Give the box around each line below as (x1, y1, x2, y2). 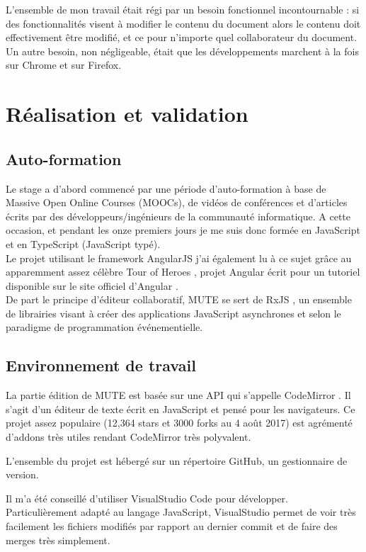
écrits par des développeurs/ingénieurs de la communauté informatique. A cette (6, 208, 350, 223)
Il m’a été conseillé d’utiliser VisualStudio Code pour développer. (6, 490, 288, 505)
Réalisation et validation (6, 99, 248, 128)
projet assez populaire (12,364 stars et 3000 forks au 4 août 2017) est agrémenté (6, 415, 353, 430)
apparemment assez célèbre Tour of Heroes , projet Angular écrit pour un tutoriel (6, 264, 360, 279)
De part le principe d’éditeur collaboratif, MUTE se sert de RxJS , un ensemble (6, 292, 352, 307)
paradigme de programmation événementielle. (6, 320, 203, 334)
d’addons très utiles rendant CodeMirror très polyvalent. (6, 429, 251, 444)
